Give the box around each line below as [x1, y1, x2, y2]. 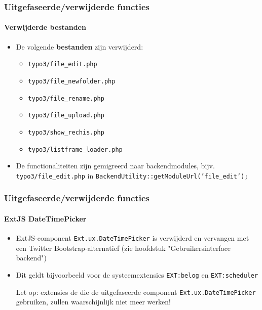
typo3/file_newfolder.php [28, 77, 116, 85]
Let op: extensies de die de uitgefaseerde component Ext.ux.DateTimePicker [16, 286, 256, 297]
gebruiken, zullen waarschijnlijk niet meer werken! [16, 296, 171, 307]
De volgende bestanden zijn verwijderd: [16, 41, 143, 52]
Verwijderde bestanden [4, 22, 86, 32]
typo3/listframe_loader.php [28, 146, 123, 153]
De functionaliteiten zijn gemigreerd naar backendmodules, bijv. [16, 160, 215, 171]
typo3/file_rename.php [28, 95, 104, 102]
